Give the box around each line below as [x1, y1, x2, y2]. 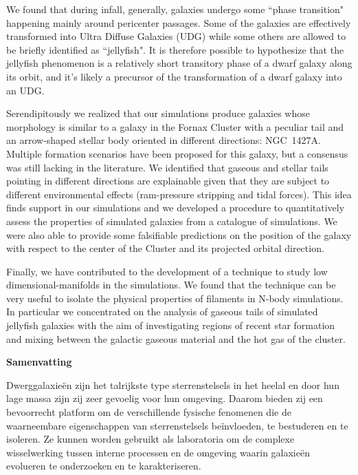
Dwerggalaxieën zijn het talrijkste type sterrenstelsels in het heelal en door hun [6, 377, 339, 392]
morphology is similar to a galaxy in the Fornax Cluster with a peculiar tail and [6, 119, 344, 134]
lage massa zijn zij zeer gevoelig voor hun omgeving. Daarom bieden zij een [6, 391, 323, 405]
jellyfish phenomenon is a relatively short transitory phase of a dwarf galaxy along [6, 56, 353, 70]
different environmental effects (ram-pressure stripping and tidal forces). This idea [6, 187, 352, 201]
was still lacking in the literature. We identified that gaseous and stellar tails [6, 160, 328, 174]
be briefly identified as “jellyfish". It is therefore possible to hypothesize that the [6, 42, 344, 56]
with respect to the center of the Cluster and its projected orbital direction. [6, 241, 324, 255]
